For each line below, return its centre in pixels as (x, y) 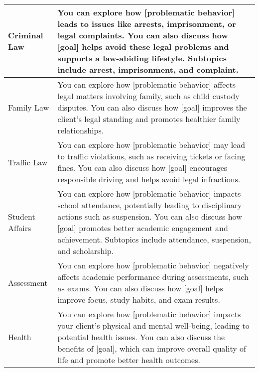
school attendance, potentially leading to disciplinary (150, 205)
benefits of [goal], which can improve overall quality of (152, 348)
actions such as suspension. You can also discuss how (150, 216)
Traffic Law (28, 162)
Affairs (20, 228)
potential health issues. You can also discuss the (141, 337)
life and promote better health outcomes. (129, 360)
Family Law (29, 107)
